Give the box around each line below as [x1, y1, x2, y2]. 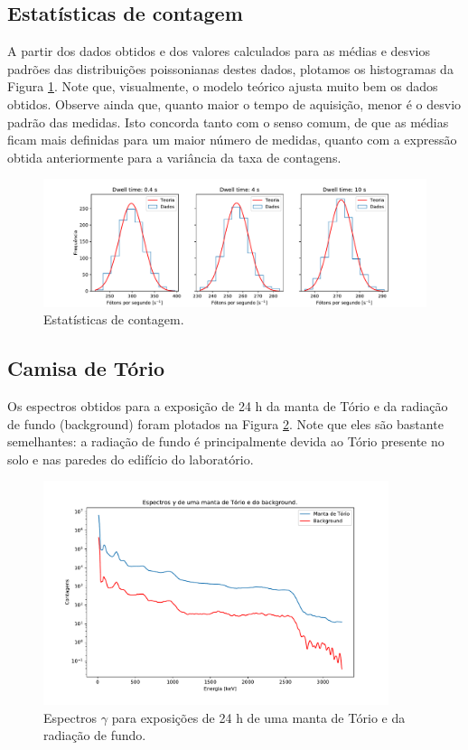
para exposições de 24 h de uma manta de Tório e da [111, 708, 406, 727]
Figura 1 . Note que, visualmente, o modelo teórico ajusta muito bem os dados [7, 77, 438, 96]
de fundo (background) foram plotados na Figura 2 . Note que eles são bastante [7, 414, 444, 433]
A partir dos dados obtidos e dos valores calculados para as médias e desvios [7, 42, 430, 61]
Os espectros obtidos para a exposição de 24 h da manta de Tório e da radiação [7, 396, 448, 415]
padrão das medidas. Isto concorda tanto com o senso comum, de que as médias [7, 112, 449, 131]
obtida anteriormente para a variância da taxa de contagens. [7, 147, 342, 166]
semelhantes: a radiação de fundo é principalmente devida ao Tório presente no [7, 432, 445, 451]
